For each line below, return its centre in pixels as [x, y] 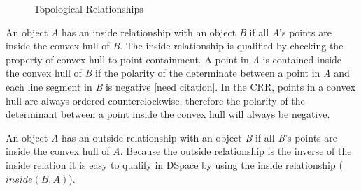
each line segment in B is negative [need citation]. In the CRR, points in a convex [181, 86]
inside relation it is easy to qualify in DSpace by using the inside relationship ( [174, 164]
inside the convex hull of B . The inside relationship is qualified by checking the [175, 46]
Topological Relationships [89, 8]
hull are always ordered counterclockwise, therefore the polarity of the [155, 100]
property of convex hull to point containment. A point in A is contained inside [174, 59]
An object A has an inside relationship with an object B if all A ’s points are [169, 32]
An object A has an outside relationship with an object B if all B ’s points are [171, 137]
